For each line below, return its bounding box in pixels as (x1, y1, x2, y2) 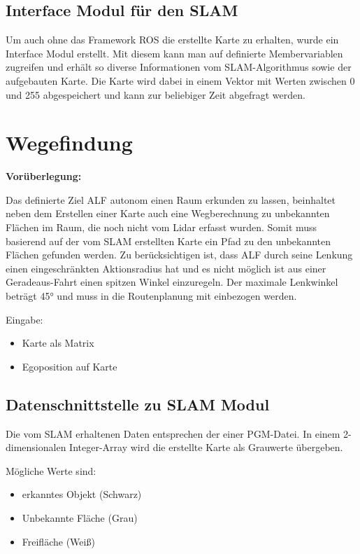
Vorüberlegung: (6, 169, 82, 183)
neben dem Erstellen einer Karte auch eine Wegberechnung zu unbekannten (6, 206, 330, 221)
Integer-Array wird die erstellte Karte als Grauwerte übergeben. (69, 440, 343, 455)
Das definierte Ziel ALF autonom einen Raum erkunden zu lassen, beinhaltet (6, 192, 336, 207)
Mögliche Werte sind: (6, 463, 96, 478)
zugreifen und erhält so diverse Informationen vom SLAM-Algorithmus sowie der (6, 60, 352, 74)
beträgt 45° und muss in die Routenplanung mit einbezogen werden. (6, 289, 297, 303)
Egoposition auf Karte (22, 359, 117, 373)
